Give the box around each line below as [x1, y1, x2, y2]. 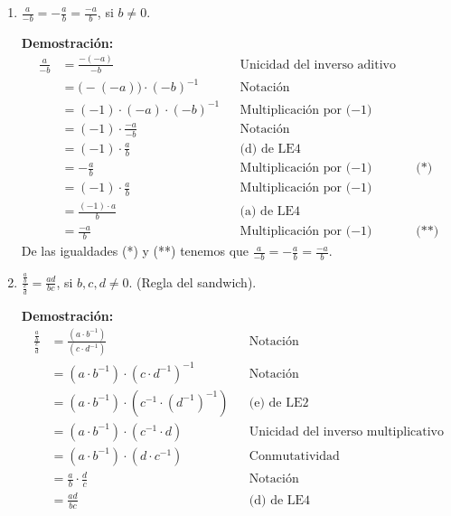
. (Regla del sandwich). [128, 272, 257, 291]
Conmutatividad [249, 449, 340, 463]
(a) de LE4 [240, 205, 301, 219]
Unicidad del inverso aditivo [240, 58, 396, 71]
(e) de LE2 [249, 396, 309, 409]
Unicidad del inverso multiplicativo [249, 425, 444, 438]
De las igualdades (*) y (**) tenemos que [21, 241, 249, 260]
